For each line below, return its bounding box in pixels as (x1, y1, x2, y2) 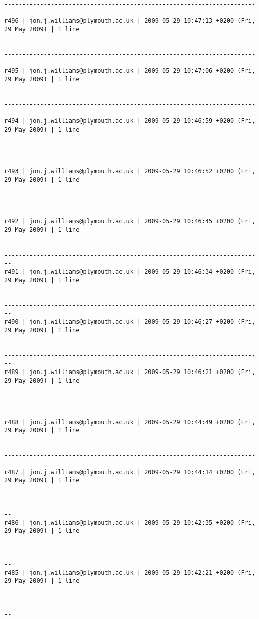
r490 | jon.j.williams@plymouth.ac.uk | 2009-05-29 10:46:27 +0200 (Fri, (4, 318, 256, 325)
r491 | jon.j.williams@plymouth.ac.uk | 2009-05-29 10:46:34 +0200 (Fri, (4, 268, 256, 275)
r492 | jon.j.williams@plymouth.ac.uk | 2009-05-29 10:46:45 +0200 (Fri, (4, 218, 256, 225)
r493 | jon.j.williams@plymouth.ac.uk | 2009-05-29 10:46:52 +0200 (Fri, (4, 168, 256, 175)
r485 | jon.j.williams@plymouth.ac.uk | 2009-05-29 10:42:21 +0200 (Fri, (4, 569, 256, 576)
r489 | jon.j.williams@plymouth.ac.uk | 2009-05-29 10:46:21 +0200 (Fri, (4, 368, 256, 376)
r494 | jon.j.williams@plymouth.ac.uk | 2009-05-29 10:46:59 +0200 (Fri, (4, 117, 256, 125)
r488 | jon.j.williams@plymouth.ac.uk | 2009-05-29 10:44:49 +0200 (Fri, (4, 418, 256, 426)
